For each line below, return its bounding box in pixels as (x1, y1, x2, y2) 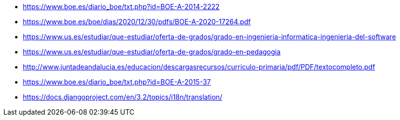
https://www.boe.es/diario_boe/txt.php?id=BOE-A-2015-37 (23, 78, 211, 86)
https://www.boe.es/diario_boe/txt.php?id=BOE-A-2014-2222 (23, 2, 220, 11)
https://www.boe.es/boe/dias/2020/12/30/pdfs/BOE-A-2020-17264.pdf (23, 17, 251, 26)
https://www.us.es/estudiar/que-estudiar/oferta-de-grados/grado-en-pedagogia (23, 48, 281, 56)
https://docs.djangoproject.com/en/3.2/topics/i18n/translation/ (23, 93, 222, 101)
